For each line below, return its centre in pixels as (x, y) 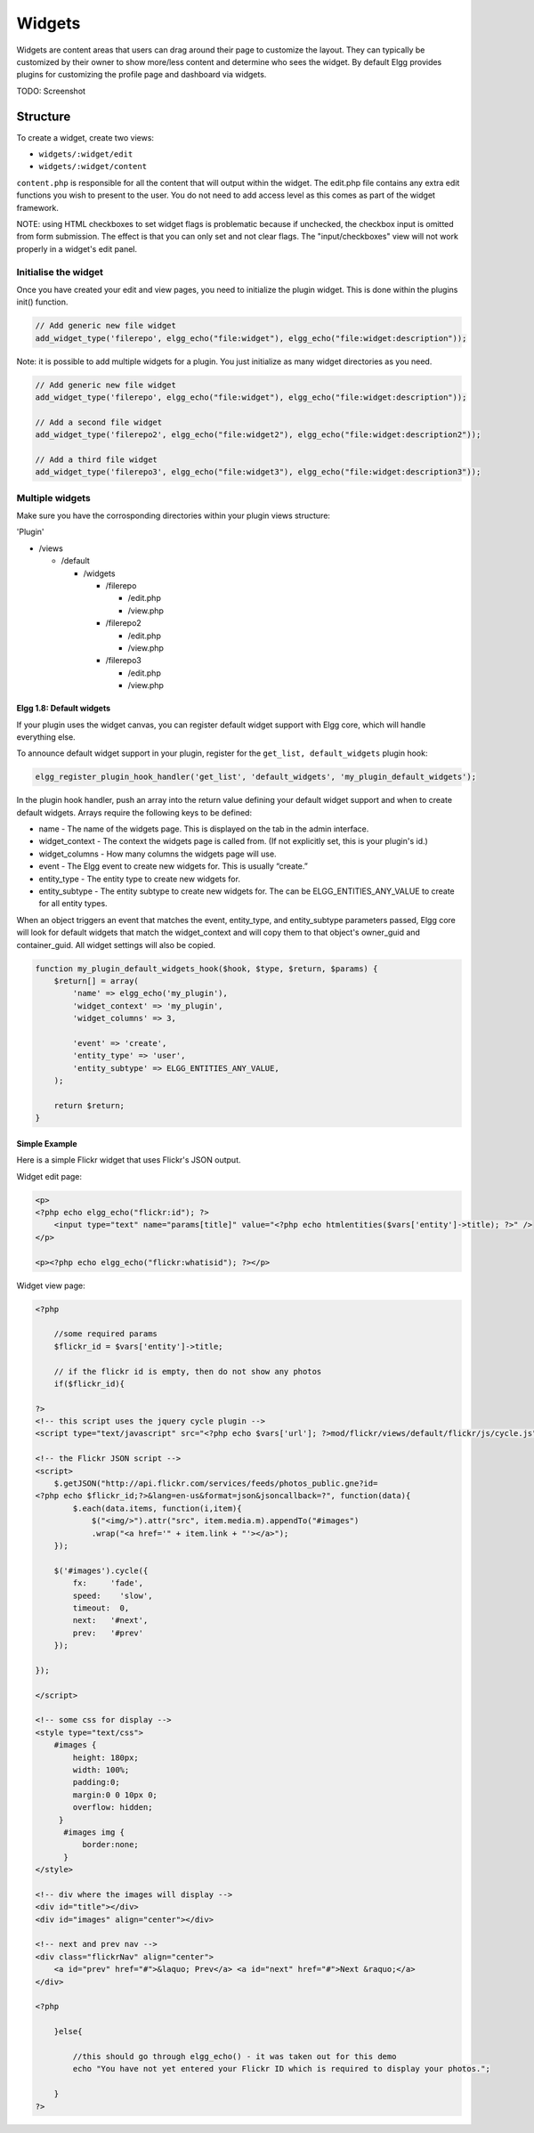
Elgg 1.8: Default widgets (64, 709)
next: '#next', (110, 1621)
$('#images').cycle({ (101, 1570)
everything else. (46, 737)
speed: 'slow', (113, 1595)
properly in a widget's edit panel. (77, 248)
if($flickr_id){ (89, 1383)
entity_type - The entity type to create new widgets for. (139, 879)
